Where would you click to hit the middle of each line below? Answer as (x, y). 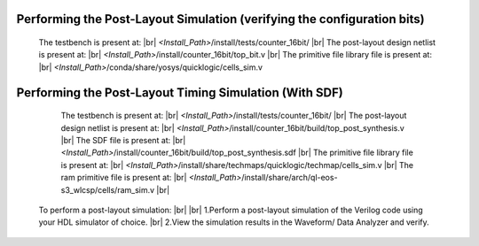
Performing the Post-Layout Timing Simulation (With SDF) (180, 92)
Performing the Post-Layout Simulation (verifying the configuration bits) (220, 19)
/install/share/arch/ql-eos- (289, 178)
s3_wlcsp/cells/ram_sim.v (108, 189)
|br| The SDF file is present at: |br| (123, 140)
